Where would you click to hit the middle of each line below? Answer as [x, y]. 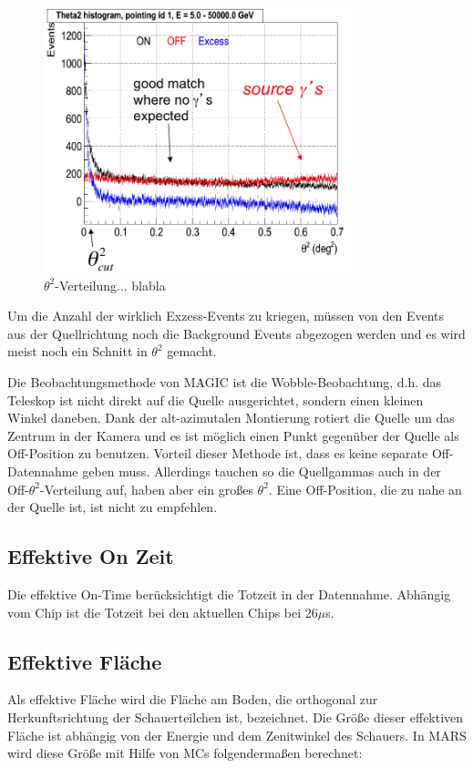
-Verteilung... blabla [110, 285]
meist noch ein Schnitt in [77, 351]
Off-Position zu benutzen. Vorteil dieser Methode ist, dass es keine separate [218, 453]
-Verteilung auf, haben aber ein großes [146, 489]
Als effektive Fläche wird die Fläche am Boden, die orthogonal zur [193, 699]
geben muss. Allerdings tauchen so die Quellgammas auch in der [262, 471]
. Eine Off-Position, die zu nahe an [365, 489]
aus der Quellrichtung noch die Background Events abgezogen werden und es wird [236, 333]
